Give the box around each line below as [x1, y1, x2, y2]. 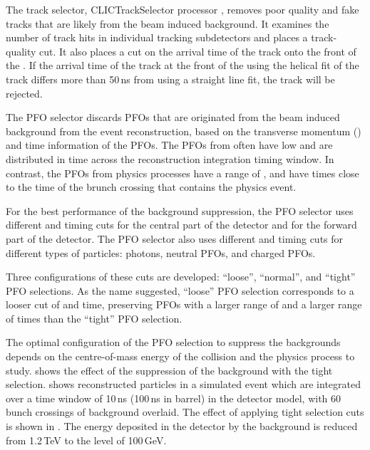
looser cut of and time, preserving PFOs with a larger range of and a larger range [6, 297, 362, 312]
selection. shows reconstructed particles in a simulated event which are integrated [6, 377, 361, 392]
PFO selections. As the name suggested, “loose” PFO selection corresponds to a [6, 283, 354, 298]
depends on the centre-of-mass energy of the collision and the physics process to [6, 349, 355, 364]
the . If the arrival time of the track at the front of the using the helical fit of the [6, 58, 359, 73]
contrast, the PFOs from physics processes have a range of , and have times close [6, 165, 359, 180]
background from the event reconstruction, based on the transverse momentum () [6, 123, 361, 138]
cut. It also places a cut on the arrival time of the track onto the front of [39, 43, 356, 58]
